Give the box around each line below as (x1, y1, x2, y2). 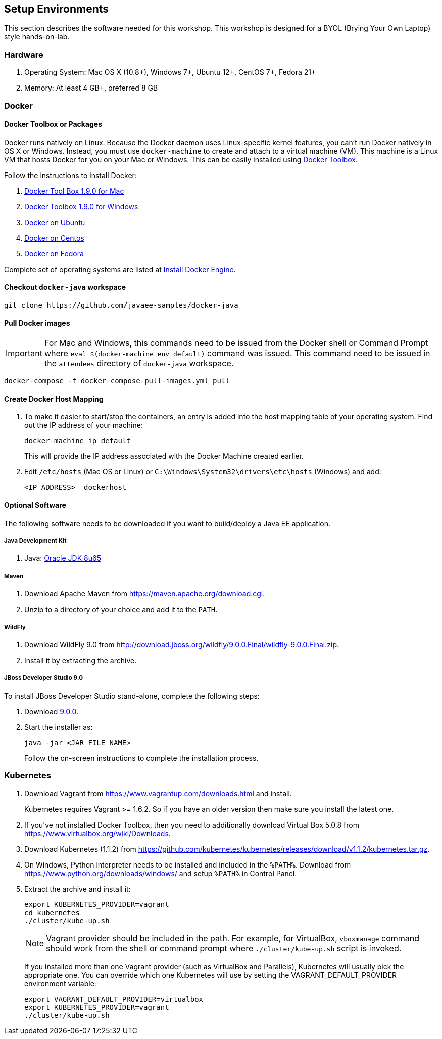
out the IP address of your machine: (24, 421, 143, 430)
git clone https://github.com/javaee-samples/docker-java (4, 300, 238, 309)
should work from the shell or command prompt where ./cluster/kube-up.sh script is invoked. (46, 943, 402, 954)
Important (6, 348, 42, 359)
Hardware (4, 49, 43, 60)
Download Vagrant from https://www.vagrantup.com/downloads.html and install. (24, 789, 292, 798)
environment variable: (24, 979, 96, 988)
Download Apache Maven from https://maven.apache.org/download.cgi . (24, 589, 265, 598)
